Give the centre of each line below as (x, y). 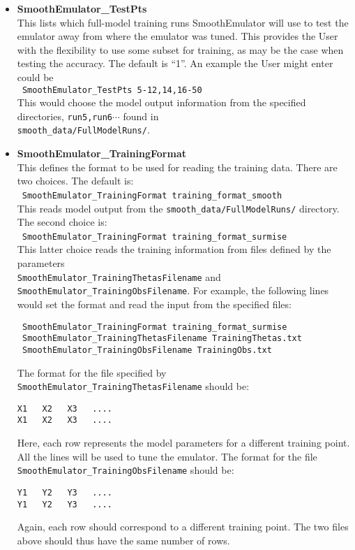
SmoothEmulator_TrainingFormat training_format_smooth (152, 195)
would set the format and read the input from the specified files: (154, 304)
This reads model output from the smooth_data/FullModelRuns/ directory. (178, 208)
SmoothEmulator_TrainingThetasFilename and (119, 276)
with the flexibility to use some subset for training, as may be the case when (180, 49)
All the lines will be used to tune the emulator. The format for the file (167, 456)
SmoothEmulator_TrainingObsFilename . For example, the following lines (173, 290)
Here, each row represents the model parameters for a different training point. (183, 443)
